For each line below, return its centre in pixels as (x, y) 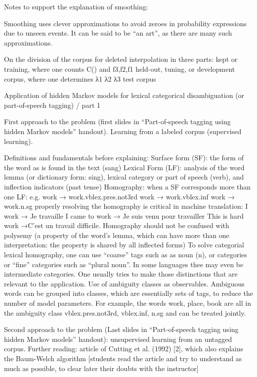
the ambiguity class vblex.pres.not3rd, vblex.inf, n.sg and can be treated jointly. (125, 312)
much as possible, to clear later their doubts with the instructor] (101, 368)
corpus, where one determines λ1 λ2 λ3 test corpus (80, 78)
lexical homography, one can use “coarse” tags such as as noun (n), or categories (126, 255)
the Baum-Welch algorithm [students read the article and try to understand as (123, 358)
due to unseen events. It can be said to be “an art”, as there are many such (118, 33)
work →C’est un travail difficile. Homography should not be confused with (117, 225)
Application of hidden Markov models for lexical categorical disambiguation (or (124, 95)
